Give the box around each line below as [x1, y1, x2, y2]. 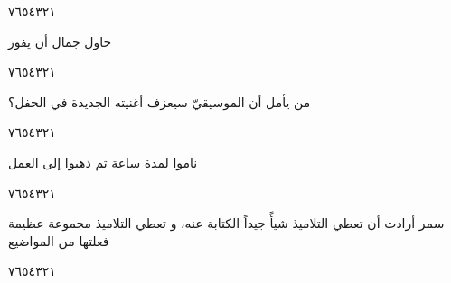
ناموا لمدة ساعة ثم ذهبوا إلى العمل [8, 152, 198, 171]
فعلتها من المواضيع [8, 231, 109, 250]
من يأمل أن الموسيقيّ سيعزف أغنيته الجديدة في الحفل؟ [8, 92, 311, 111]
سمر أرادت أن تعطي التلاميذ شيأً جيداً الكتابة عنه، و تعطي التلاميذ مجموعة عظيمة [8, 214, 445, 233]
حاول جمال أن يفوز [8, 32, 112, 50]
